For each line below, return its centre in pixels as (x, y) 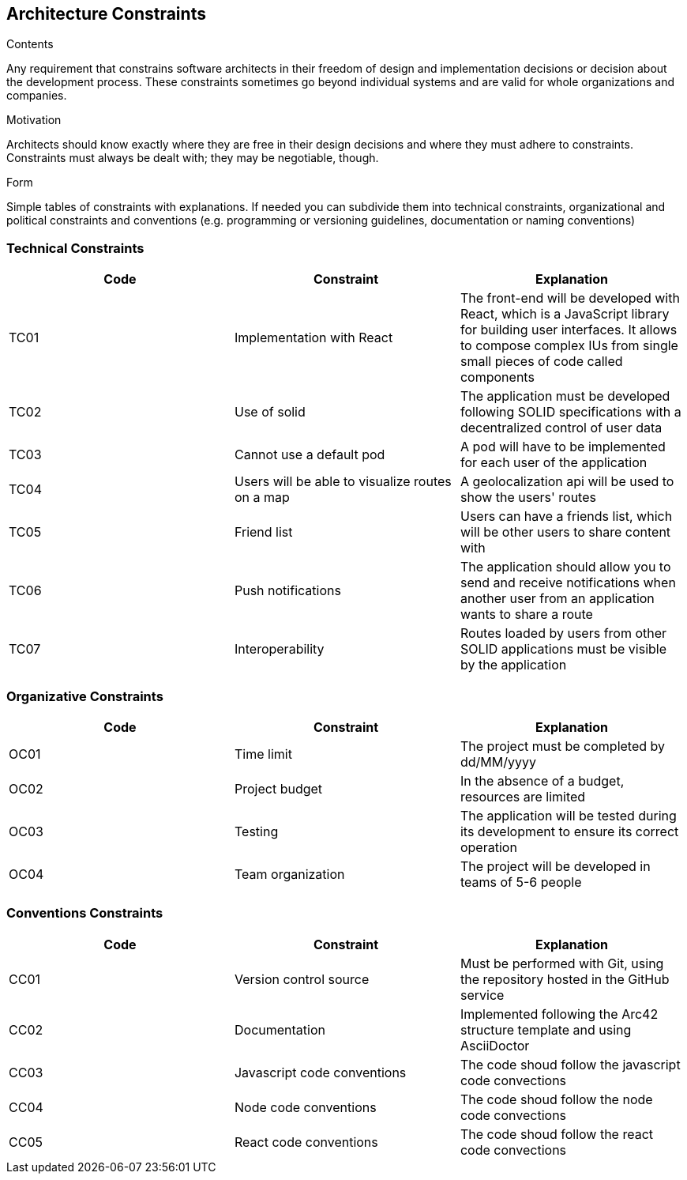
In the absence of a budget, (542, 780)
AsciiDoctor (495, 1045)
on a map (262, 498)
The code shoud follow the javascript (570, 1064)
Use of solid (270, 412)
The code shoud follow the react (557, 1134)
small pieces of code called (541, 362)
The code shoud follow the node (556, 1099)
